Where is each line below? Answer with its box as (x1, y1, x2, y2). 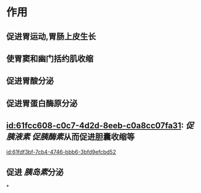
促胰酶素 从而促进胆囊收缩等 (31, 132, 135, 142)
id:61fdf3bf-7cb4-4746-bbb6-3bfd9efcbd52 (6, 148, 116, 155)
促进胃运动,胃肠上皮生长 (6, 31, 96, 41)
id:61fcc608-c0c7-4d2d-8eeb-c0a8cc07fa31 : (6, 121, 184, 131)
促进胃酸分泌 (6, 76, 54, 86)
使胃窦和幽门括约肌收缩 (6, 54, 93, 64)
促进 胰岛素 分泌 (6, 167, 64, 177)
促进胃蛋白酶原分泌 (6, 98, 78, 108)
